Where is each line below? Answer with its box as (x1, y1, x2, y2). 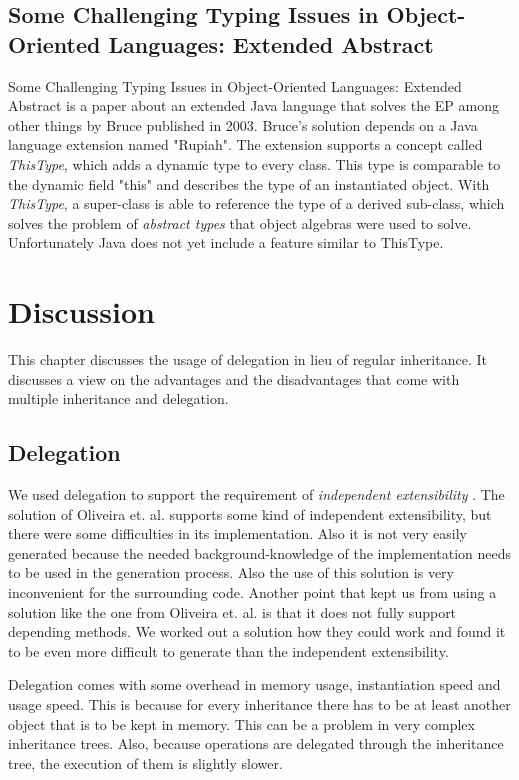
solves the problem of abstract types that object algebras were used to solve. (8, 212, 472, 233)
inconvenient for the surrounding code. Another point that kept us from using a (8, 582, 497, 603)
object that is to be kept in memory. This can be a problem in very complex (8, 713, 475, 734)
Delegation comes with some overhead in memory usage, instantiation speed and (8, 674, 501, 695)
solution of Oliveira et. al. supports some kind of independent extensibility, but (8, 503, 492, 524)
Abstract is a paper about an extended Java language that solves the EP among (8, 95, 499, 116)
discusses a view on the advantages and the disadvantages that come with (8, 368, 460, 389)
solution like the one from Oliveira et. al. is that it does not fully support (8, 601, 457, 622)
